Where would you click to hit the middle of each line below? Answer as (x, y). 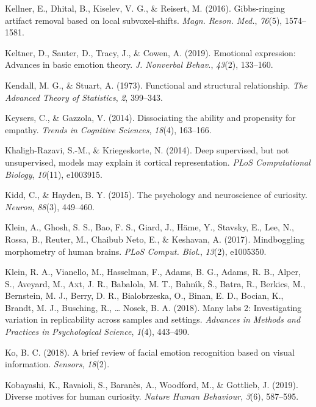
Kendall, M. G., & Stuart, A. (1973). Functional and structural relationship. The (156, 85)
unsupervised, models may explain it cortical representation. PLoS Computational (158, 162)
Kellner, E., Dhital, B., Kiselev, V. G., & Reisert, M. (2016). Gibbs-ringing (145, 8)
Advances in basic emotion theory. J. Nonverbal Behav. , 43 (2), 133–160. (139, 64)
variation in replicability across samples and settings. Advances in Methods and (153, 319)
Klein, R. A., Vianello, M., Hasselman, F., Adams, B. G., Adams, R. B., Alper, (153, 272)
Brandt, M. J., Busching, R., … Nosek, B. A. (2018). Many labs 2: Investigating (153, 307)
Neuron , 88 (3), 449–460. (50, 206)
